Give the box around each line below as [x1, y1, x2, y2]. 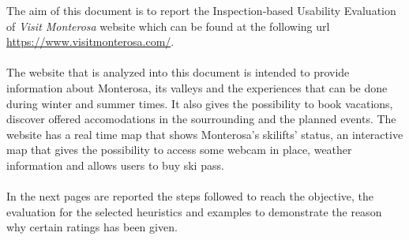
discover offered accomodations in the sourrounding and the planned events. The [6, 111, 396, 127]
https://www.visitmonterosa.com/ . [6, 33, 174, 50]
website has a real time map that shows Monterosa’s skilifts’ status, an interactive [6, 126, 403, 142]
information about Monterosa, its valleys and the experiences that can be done [6, 79, 388, 96]
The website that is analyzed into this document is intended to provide [6, 64, 350, 81]
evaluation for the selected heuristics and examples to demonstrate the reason [6, 203, 382, 219]
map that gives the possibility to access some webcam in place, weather [6, 141, 352, 158]
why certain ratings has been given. [6, 219, 178, 235]
